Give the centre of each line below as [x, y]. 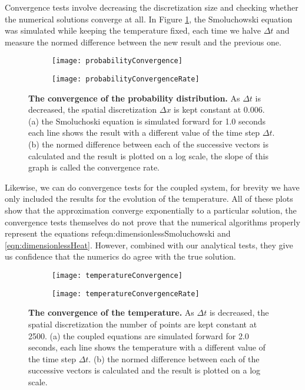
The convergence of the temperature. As [111, 312]
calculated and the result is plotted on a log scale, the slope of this [148, 155]
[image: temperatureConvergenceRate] [126, 294]
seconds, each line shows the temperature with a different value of [147, 347]
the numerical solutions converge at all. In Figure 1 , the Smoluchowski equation [149, 19]
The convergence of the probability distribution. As [134, 98]
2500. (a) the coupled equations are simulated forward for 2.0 [139, 335]
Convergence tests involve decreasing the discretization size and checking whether [152, 7]
